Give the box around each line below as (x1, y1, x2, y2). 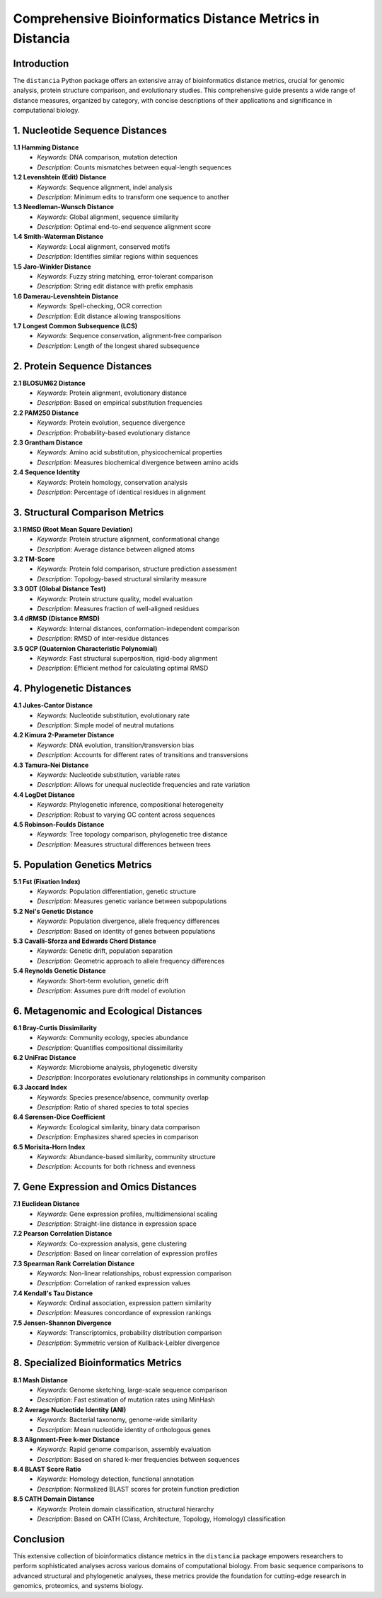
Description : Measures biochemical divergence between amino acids (37, 458, 238, 466)
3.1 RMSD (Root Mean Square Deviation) (13, 525, 133, 533)
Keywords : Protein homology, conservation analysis (37, 478, 188, 486)
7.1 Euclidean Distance (13, 1200, 81, 1208)
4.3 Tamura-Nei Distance (13, 761, 89, 769)
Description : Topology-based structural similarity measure (37, 574, 207, 583)
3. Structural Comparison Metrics (13, 506, 164, 518)
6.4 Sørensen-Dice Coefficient (13, 1113, 105, 1122)
